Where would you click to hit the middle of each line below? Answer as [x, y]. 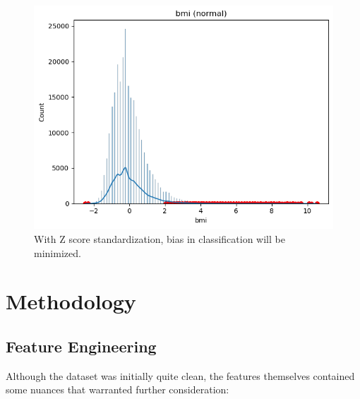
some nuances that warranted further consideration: [118, 389]
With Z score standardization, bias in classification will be [160, 238]
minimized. [58, 252]
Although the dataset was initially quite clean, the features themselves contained [180, 375]
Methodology [71, 301]
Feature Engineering [81, 346]
